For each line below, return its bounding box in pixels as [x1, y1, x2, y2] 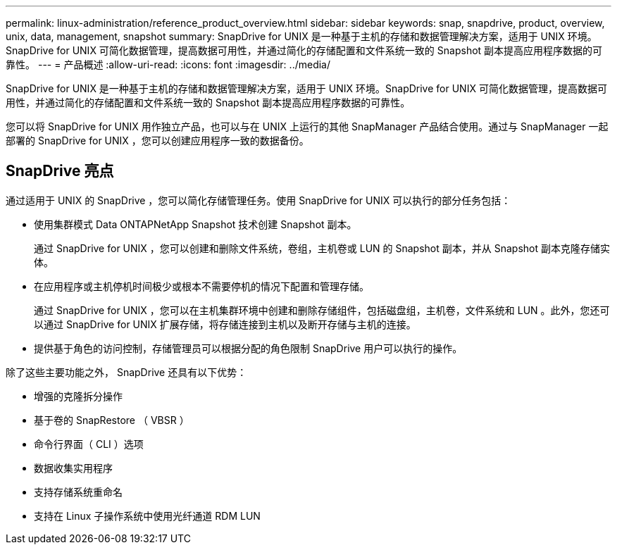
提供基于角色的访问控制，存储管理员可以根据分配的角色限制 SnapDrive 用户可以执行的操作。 [34, 342, 463, 354]
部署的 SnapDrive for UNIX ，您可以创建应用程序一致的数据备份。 [6, 135, 309, 146]
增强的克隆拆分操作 [34, 389, 123, 402]
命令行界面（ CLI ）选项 [34, 437, 144, 450]
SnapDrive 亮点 [6, 162, 114, 180]
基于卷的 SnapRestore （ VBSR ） [34, 413, 189, 426]
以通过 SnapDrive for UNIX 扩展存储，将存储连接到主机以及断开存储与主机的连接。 [34, 318, 416, 330]
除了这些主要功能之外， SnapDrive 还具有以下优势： [6, 365, 247, 378]
